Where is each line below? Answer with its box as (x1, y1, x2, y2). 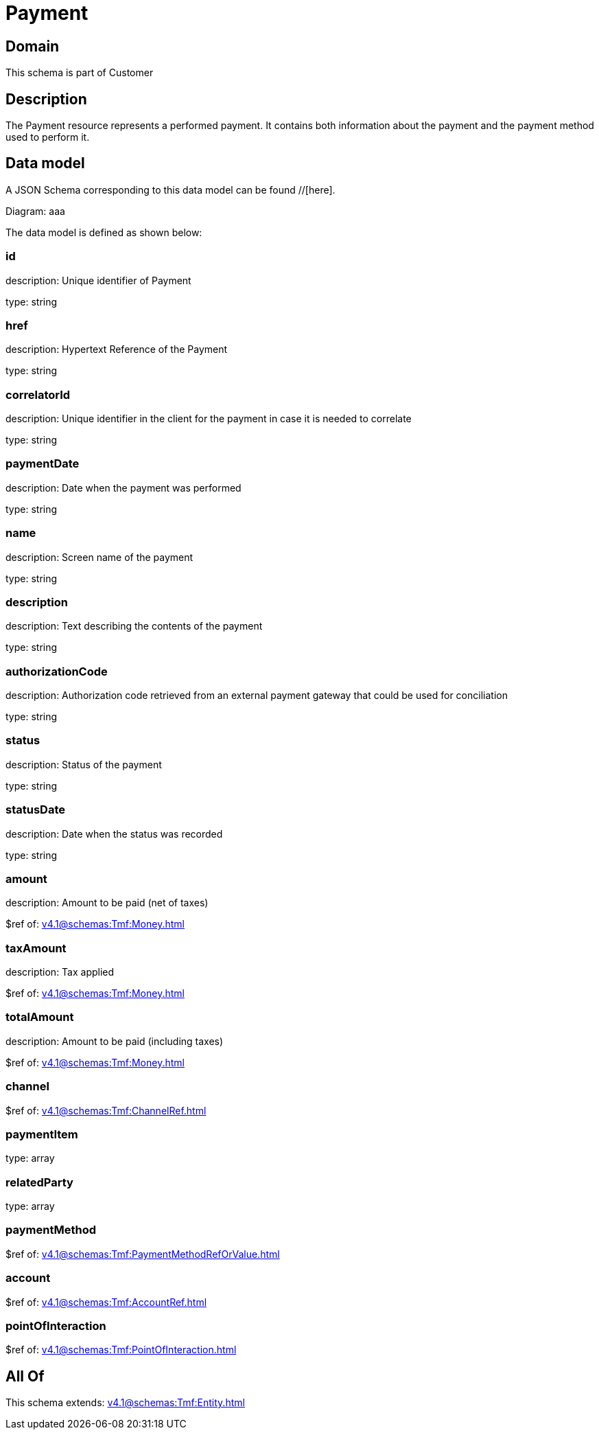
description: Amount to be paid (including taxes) (5, 1035, 224, 1047)
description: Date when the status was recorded (5, 827, 223, 840)
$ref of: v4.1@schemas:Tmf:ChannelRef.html (5, 1104, 207, 1116)
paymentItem (5, 1127, 78, 1141)
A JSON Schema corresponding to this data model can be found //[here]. (5, 183, 336, 196)
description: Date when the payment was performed (5, 481, 242, 494)
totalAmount (5, 1010, 74, 1024)
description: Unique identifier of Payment (5, 274, 191, 286)
